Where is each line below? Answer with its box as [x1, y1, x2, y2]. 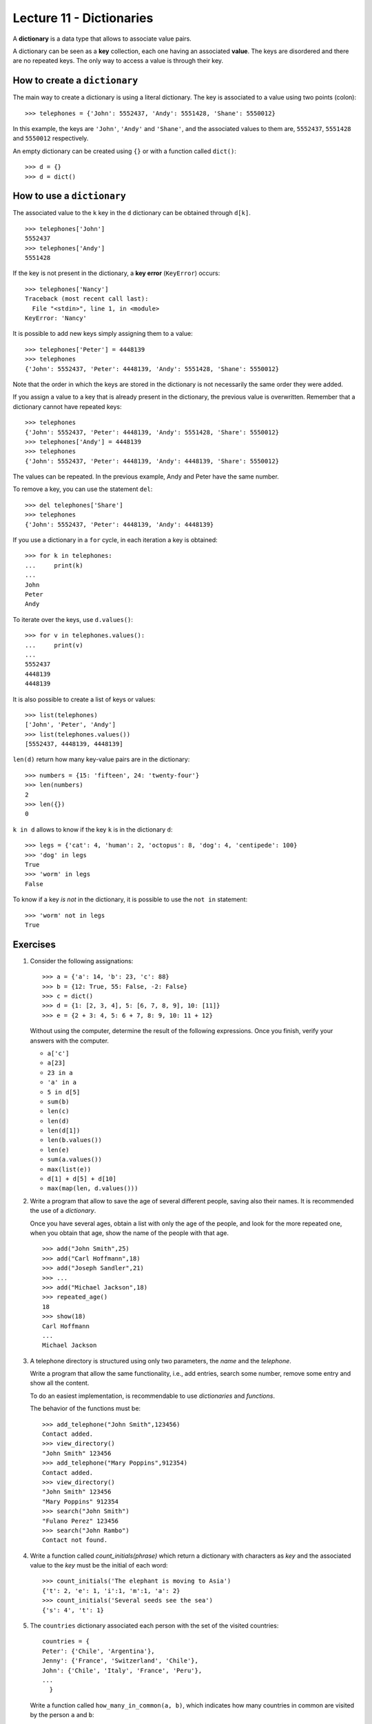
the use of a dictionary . [30, 1207, 96, 1215]
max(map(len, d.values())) [47, 1185, 138, 1192]
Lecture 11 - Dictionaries [12, 10, 154, 26]
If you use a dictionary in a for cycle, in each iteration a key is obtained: [12, 536, 218, 544]
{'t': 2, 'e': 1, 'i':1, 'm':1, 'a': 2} [42, 1587, 180, 1594]
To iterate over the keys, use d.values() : [12, 615, 134, 623]
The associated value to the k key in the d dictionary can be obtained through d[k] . [12, 209, 251, 217]
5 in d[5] [47, 1088, 81, 1096]
